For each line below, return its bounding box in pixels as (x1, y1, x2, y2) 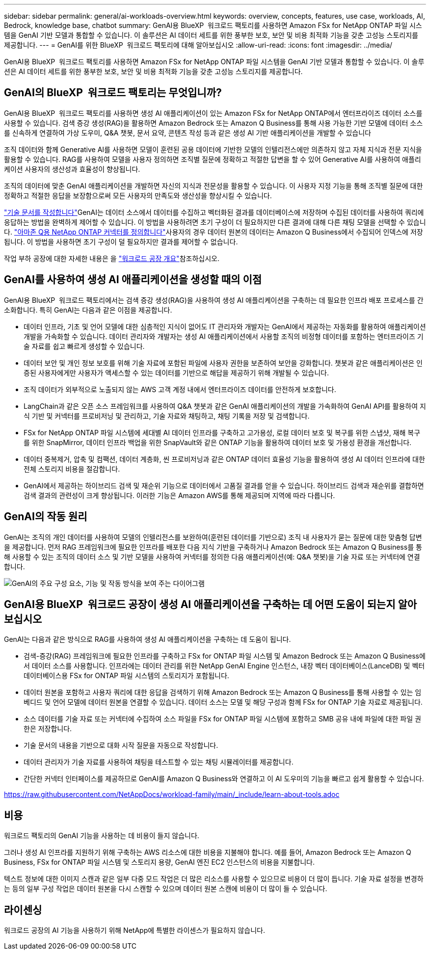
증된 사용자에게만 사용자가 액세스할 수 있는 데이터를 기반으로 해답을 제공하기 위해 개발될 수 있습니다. (24, 368, 329, 377)
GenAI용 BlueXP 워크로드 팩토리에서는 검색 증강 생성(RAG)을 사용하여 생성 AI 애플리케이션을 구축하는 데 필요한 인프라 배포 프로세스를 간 (4, 295, 424, 304)
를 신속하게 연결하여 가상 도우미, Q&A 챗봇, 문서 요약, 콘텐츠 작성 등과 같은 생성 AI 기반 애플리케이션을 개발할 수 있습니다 (4, 128, 371, 137)
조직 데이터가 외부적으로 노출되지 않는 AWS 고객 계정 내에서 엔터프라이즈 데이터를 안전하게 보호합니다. (24, 385, 336, 394)
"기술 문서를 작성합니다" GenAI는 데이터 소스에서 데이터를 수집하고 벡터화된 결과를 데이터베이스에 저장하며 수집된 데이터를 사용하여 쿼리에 (4, 208, 424, 216)
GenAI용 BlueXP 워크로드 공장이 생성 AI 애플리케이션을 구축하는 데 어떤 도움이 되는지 (4, 598, 396, 610)
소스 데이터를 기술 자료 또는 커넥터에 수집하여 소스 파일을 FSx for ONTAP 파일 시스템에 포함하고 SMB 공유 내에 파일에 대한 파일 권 (24, 715, 421, 723)
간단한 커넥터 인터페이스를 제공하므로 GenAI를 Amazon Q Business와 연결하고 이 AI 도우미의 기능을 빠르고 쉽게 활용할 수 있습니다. (24, 774, 424, 783)
